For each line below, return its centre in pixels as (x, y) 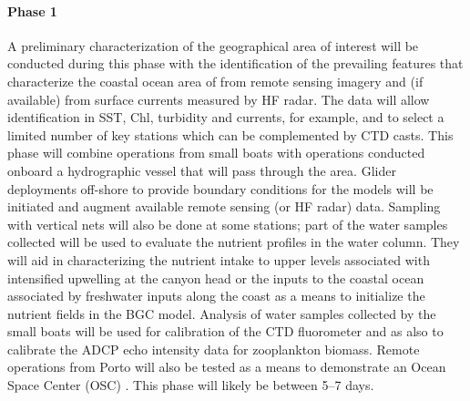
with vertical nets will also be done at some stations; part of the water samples (228, 224)
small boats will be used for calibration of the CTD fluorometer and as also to (225, 331)
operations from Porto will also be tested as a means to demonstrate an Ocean (227, 367)
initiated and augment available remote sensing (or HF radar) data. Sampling (224, 206)
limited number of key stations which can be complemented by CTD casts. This (230, 134)
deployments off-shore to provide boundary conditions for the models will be (220, 188)
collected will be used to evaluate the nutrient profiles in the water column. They (234, 242)
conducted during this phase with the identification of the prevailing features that (235, 63)
